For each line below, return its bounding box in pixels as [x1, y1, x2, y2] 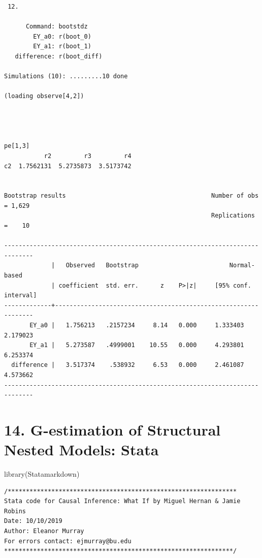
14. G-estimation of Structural [4, 419, 221, 440]
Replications [211, 212, 255, 220]
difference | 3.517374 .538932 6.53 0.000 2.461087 [11, 361, 244, 369]
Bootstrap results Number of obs [4, 192, 259, 200]
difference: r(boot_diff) [15, 52, 103, 60]
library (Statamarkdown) [4, 469, 80, 479]
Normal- [229, 262, 255, 269]
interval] [4, 292, 37, 299]
